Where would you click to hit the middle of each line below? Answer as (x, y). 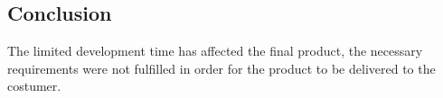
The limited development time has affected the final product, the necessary (215, 51)
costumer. (34, 86)
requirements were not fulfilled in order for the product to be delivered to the (221, 68)
